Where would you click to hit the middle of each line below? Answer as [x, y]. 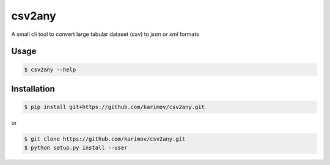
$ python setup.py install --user [76, 147]
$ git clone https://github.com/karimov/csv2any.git [105, 139]
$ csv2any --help [50, 69]
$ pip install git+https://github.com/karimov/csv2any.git [114, 107]
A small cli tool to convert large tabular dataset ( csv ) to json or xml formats [105, 34]
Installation [33, 89]
